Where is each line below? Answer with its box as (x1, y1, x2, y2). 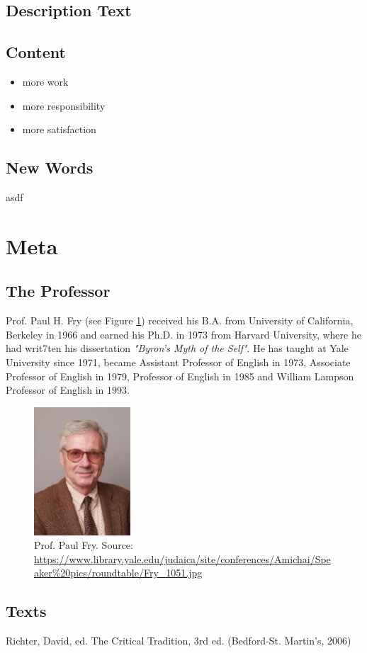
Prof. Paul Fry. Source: (34, 538, 133, 552)
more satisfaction (22, 122, 96, 137)
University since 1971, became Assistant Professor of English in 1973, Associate (6, 354, 351, 369)
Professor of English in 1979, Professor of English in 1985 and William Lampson (6, 368, 354, 383)
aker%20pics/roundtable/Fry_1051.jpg (34, 565, 203, 580)
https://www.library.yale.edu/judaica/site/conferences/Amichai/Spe (34, 551, 331, 566)
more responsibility (22, 98, 106, 113)
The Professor (6, 280, 111, 302)
